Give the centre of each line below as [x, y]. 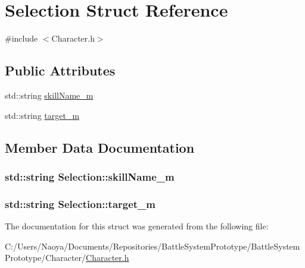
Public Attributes [60, 70]
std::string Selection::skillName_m [90, 176]
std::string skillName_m [49, 95]
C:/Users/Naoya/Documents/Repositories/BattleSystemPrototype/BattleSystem [152, 246]
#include [21, 38]
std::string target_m [42, 115]
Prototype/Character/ [46, 258]
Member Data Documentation [100, 147]
